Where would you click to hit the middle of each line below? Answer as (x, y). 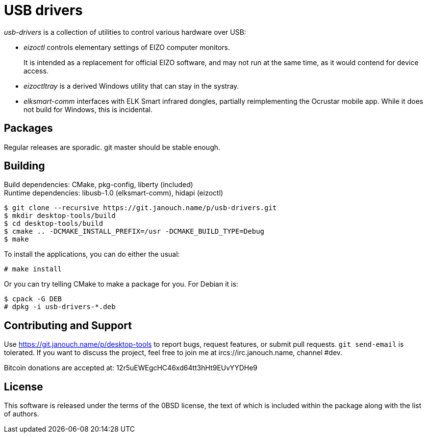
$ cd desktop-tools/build (54, 224)
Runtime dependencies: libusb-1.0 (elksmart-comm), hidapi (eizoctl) (114, 193)
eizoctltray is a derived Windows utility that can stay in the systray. (131, 86)
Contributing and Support (68, 325)
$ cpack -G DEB (33, 299)
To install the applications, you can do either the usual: (92, 254)
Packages (28, 128)
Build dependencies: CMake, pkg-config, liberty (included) (99, 185)
